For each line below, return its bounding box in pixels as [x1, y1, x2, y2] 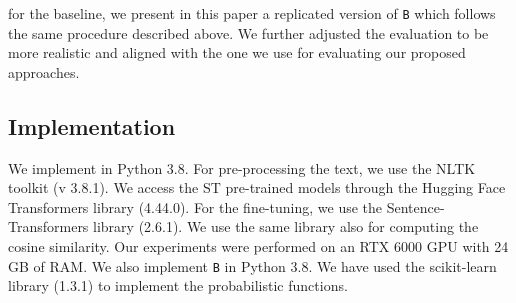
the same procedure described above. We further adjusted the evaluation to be [8, 22, 489, 43]
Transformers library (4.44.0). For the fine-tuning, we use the [8, 196, 383, 217]
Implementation [8, 110, 176, 141]
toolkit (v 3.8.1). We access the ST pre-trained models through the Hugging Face [8, 177, 506, 198]
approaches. [8, 61, 80, 82]
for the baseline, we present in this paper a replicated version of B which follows [8, 3, 496, 23]
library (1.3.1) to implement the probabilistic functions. [8, 275, 348, 296]
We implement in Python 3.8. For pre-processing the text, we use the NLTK [8, 157, 476, 178]
